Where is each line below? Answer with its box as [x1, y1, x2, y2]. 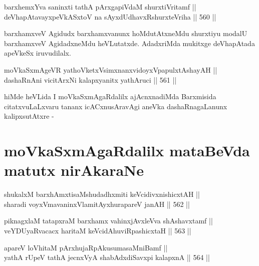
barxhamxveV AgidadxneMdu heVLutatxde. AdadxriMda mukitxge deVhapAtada [4, 38, 255, 48]
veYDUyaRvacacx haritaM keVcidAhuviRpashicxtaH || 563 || [4, 225, 191, 236]
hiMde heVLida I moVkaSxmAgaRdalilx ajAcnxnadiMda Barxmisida [4, 91, 216, 102]
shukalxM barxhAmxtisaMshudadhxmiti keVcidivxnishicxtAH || [4, 189, 200, 199]
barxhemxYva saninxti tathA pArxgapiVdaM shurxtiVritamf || [4, 2, 196, 12]
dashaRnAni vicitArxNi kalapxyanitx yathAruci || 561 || [4, 74, 177, 85]
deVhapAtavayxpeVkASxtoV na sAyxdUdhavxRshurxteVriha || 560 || [4, 11, 216, 22]
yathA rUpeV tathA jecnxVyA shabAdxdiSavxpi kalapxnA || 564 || [4, 252, 210, 262]
